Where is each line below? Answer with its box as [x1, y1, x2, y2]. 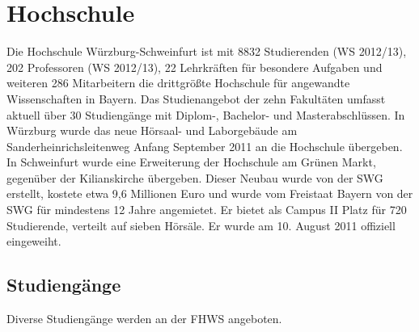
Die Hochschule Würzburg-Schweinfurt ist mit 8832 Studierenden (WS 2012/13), [6, 43, 407, 60]
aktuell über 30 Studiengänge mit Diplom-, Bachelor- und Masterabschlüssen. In [6, 106, 405, 123]
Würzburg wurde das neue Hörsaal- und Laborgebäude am [6, 122, 298, 139]
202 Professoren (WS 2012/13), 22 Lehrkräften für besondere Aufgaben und [6, 58, 383, 75]
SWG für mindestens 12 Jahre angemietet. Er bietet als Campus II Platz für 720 [6, 201, 407, 218]
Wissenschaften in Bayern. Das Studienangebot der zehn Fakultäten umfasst [6, 90, 386, 107]
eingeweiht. [6, 233, 61, 250]
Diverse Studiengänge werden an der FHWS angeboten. [6, 310, 282, 327]
